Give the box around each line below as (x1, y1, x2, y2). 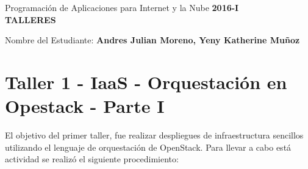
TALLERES (5, 13, 56, 26)
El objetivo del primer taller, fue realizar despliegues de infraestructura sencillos (5, 129, 304, 142)
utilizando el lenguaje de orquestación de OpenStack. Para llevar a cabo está (5, 140, 292, 153)
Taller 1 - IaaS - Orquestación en (5, 69, 287, 94)
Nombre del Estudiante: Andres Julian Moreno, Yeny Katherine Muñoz (5, 34, 300, 46)
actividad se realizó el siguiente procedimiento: (5, 153, 179, 165)
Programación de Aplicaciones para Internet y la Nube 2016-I (5, 1, 239, 13)
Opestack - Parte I (5, 93, 165, 118)
